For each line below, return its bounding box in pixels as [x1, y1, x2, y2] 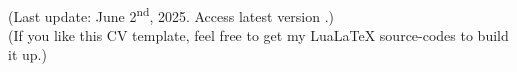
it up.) [8, 44, 47, 65]
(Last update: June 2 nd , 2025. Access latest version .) [8, 2, 335, 26]
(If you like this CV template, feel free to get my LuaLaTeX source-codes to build [8, 24, 509, 45]
